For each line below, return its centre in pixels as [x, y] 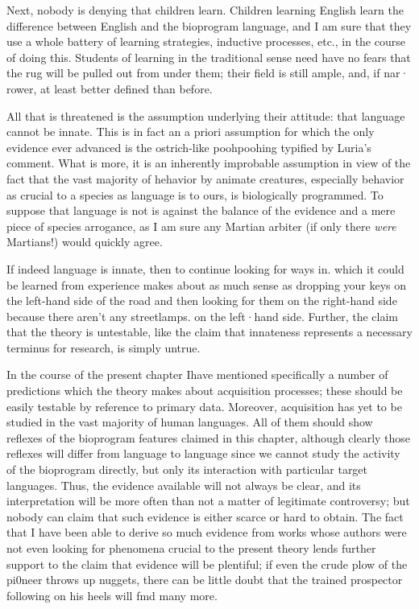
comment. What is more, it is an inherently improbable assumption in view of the [209, 163]
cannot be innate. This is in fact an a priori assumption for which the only [191, 132]
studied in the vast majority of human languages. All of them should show [190, 422]
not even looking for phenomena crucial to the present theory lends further [191, 548]
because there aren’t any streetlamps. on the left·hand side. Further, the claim [203, 316]
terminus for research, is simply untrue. [104, 347]
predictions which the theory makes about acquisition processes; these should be [205, 391]
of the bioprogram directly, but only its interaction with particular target [187, 469]
